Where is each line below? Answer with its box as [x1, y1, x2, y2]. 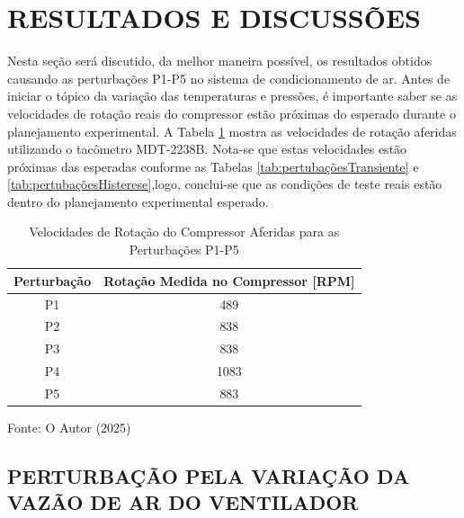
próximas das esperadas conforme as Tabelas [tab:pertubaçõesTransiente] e [7, 156, 419, 175]
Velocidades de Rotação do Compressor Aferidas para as [29, 222, 340, 241]
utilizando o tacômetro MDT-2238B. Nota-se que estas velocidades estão [7, 139, 407, 158]
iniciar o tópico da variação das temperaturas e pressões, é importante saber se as [7, 86, 458, 105]
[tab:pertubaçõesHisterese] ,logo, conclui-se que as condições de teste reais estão [7, 174, 442, 193]
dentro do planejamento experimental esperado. [7, 192, 269, 210]
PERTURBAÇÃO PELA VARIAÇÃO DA [7, 461, 410, 489]
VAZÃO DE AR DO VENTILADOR [7, 488, 359, 516]
